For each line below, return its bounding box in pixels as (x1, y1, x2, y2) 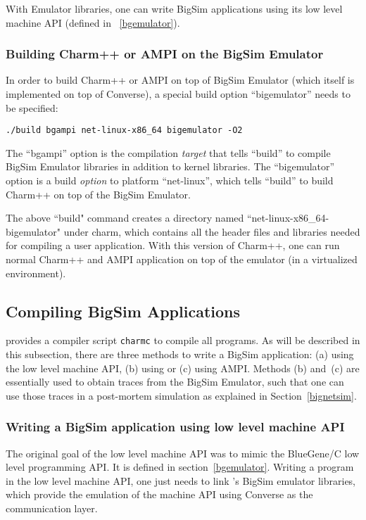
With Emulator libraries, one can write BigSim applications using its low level (6, 1, 343, 15)
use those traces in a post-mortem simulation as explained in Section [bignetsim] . (6, 388, 357, 402)
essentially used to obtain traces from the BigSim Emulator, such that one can (6, 374, 344, 389)
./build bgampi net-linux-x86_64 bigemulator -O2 (6, 125, 243, 136)
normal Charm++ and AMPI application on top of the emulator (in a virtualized (6, 252, 358, 266)
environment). (6, 265, 66, 280)
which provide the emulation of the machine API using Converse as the (6, 487, 313, 502)
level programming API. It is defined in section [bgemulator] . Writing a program (6, 459, 354, 474)
